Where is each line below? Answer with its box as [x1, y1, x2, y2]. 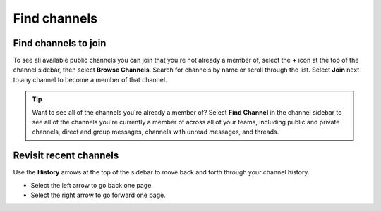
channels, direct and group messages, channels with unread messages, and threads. [32, 127, 279, 136]
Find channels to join [13, 37, 107, 49]
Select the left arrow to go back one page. [30, 181, 153, 189]
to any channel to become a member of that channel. [13, 75, 167, 84]
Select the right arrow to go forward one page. [30, 191, 166, 200]
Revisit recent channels [13, 150, 119, 162]
